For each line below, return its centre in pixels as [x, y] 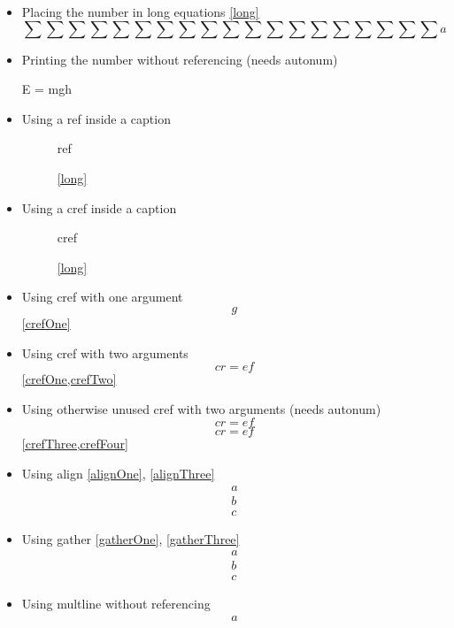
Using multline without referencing [116, 604]
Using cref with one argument [102, 297]
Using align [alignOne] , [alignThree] [118, 473]
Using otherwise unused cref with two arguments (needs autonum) [201, 408]
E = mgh [46, 89]
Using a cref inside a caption [99, 207]
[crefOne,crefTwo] [69, 379]
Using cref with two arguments [105, 352]
